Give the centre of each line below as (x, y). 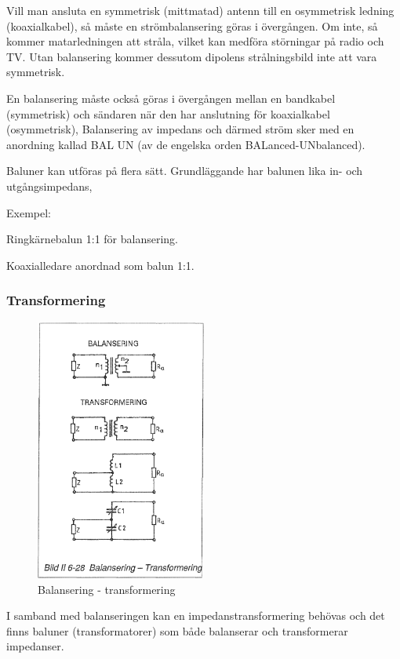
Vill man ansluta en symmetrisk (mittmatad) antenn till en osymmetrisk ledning (200, 10)
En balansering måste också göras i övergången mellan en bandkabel (171, 98)
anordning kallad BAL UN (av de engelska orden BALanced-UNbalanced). (186, 144)
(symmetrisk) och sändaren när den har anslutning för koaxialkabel (168, 113)
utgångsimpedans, (49, 186)
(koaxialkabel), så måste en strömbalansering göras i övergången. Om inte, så (192, 25)
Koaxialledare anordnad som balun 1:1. (100, 265)
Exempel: (29, 212)
